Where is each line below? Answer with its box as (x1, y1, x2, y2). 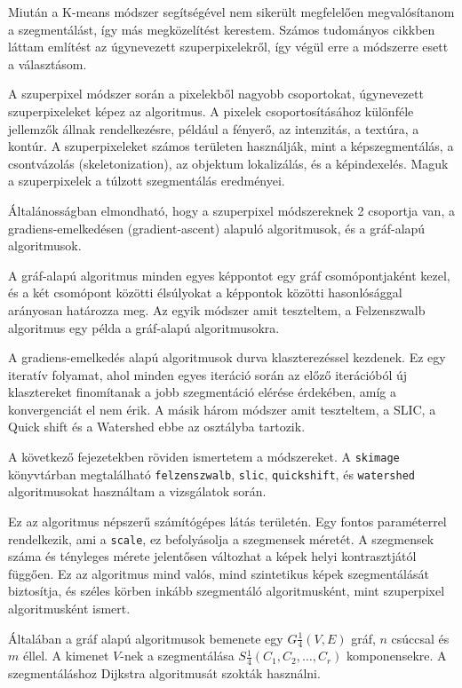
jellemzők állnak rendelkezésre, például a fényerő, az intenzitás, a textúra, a (8, 119, 419, 138)
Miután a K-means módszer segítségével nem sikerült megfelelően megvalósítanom (8, 3, 455, 20)
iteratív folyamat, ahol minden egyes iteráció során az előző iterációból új (8, 365, 408, 384)
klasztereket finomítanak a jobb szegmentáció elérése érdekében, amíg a (8, 383, 397, 401)
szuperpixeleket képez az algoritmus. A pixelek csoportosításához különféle (8, 101, 414, 120)
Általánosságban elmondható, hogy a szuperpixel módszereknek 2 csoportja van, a (8, 201, 455, 219)
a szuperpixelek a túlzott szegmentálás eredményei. (8, 171, 285, 190)
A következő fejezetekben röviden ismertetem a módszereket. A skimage (8, 447, 400, 466)
